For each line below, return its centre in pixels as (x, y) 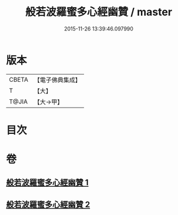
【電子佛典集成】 (57, 80)
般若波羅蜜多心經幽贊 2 (48, 204)
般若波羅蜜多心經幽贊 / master (99, 12)
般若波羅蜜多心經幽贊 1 (48, 183)
